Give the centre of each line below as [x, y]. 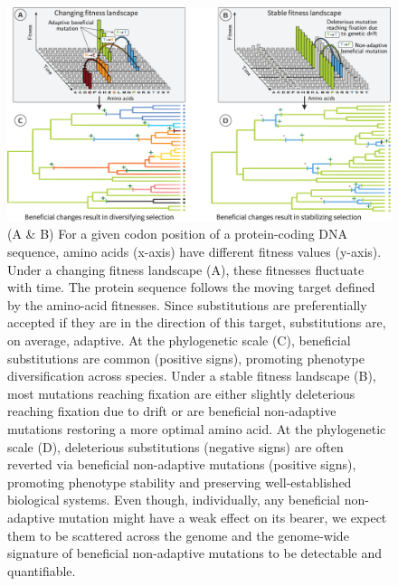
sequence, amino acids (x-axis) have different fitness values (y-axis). [194, 252]
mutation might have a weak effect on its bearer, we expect [223, 517]
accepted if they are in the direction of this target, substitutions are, [197, 322]
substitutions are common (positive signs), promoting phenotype [186, 358]
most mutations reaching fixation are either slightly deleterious [181, 393]
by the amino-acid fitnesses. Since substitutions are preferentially [187, 304]
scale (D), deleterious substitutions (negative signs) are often [175, 446]
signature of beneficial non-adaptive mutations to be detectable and [194, 553]
